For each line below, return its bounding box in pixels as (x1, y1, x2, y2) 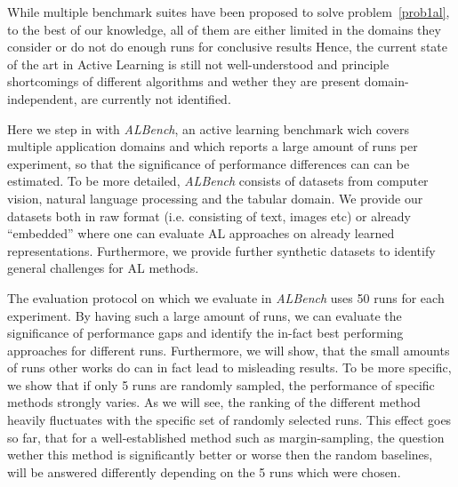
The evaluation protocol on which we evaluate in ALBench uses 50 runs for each (7, 288, 445, 307)
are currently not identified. (81, 89, 231, 108)
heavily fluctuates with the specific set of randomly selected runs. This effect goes (7, 411, 452, 429)
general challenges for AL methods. (7, 259, 199, 277)
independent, (7, 89, 77, 108)
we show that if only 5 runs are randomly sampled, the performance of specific (7, 375, 435, 394)
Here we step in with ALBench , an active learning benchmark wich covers (7, 119, 409, 138)
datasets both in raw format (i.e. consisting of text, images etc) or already (7, 206, 411, 225)
